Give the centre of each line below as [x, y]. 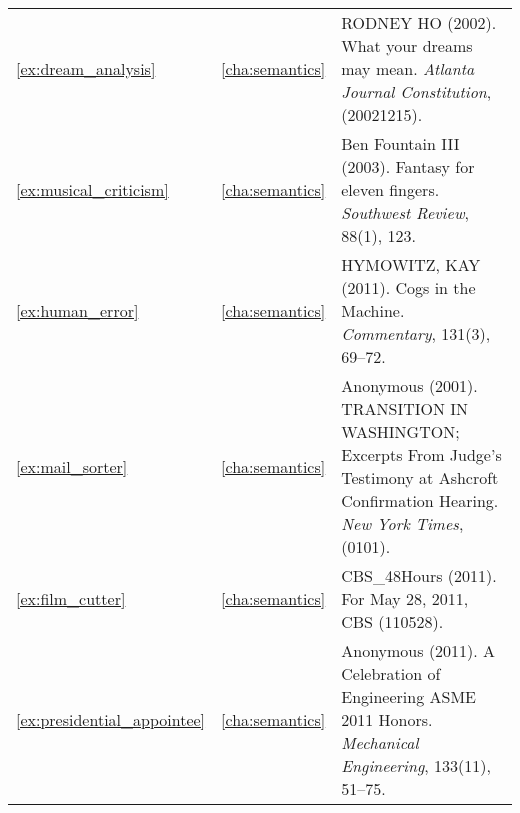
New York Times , [402, 523]
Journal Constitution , [416, 91]
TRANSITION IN [405, 408]
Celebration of [391, 673]
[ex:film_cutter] [71, 598]
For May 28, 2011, [405, 598]
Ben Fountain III [400, 143]
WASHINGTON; [400, 431]
